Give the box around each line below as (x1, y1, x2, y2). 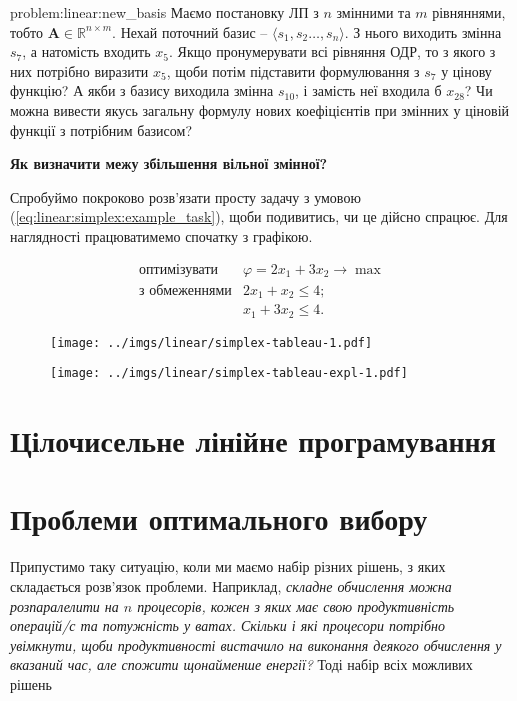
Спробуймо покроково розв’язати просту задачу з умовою (10, 186, 361, 207)
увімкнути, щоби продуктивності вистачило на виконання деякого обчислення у (10, 634, 502, 655)
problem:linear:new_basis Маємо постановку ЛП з (10, 2, 319, 22)
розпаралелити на (10, 595, 119, 616)
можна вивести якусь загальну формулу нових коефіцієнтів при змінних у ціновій (10, 99, 510, 120)
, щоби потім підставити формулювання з (166, 60, 420, 81)
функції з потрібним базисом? (10, 119, 193, 140)
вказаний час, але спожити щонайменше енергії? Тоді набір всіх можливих (10, 654, 473, 675)
